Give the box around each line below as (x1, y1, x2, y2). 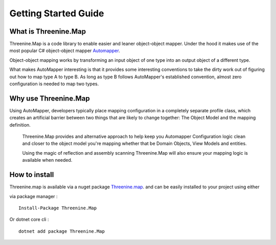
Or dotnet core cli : (9, 216, 49, 223)
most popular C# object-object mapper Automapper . (9, 47, 120, 54)
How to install (9, 170, 54, 179)
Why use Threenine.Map (9, 94, 90, 103)
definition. (9, 121, 31, 128)
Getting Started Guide (9, 8, 104, 19)
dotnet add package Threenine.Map (18, 228, 105, 234)
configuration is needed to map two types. (9, 81, 99, 87)
